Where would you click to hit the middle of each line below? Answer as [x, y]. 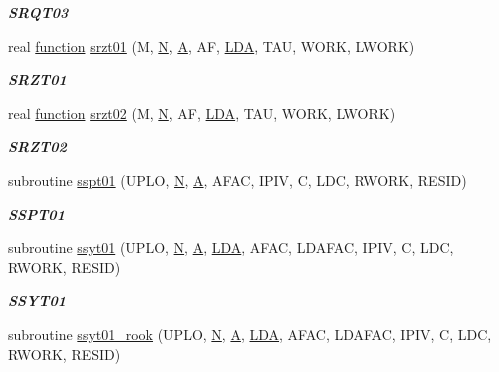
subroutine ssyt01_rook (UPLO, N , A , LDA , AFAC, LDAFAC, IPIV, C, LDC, [250, 333]
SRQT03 [38, 12]
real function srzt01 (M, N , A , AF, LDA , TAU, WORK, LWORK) [211, 45]
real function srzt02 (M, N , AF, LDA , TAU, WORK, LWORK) [202, 112]
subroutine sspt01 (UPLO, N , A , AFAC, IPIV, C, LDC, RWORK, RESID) [237, 179]
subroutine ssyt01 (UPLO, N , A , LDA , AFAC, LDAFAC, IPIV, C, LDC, [231, 247]
